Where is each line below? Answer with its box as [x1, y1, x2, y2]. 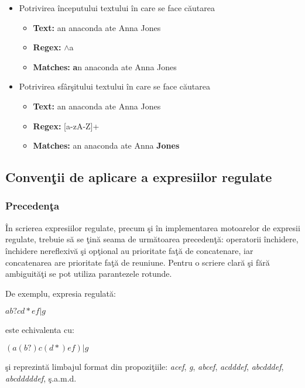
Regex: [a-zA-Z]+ [33, 119, 100, 132]
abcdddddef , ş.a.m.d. [5, 372, 77, 384]
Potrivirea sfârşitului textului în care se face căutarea [19, 80, 210, 92]
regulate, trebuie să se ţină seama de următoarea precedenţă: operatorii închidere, [5, 233, 299, 245]
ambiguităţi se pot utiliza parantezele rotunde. [5, 267, 172, 280]
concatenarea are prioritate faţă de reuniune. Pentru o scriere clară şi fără [5, 256, 270, 268]
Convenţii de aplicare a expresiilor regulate [5, 168, 272, 186]
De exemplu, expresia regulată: [5, 287, 116, 299]
